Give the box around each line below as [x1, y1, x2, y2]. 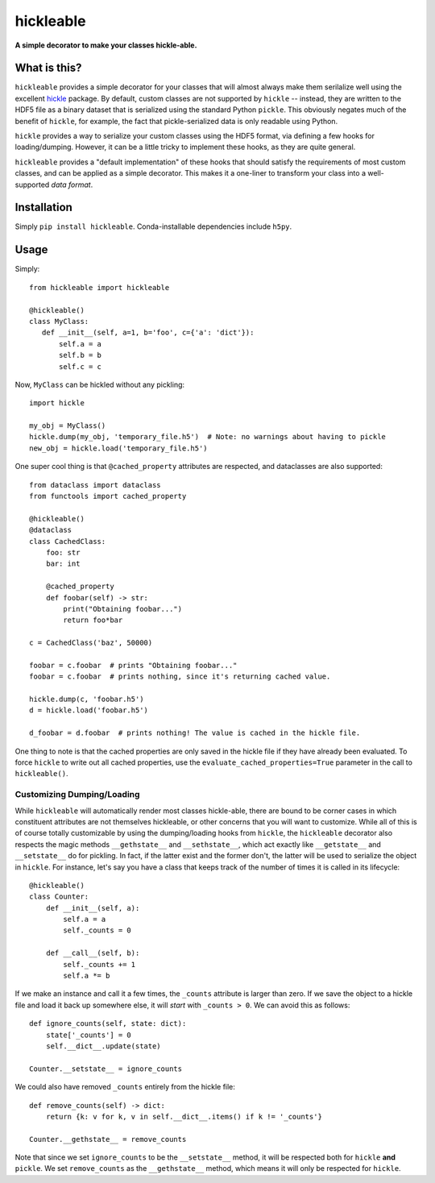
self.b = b [59, 351, 102, 360]
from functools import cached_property [29, 492, 187, 501]
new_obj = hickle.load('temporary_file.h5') [29, 443, 209, 453]
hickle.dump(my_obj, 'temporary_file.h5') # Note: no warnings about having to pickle [29, 432, 387, 442]
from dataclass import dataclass [29, 480, 161, 489]
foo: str [45, 548, 81, 557]
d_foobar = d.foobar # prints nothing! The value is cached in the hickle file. [29, 728, 361, 737]
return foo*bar [63, 616, 123, 625]
